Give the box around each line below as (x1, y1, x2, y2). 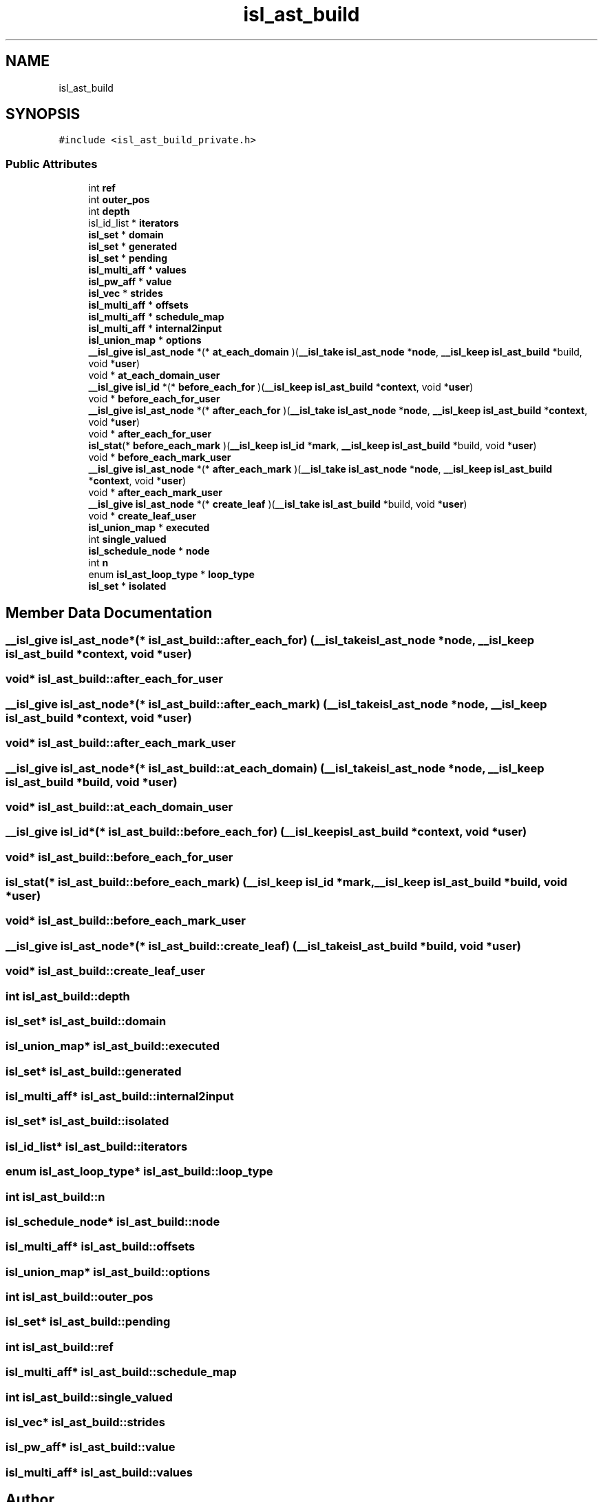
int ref (88, 182, 116, 194)
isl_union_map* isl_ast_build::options (6, 1264, 211, 1279)
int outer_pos (88, 194, 150, 206)
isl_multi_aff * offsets (88, 299, 189, 311)
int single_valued (88, 533, 167, 546)
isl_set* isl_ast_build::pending (6, 1315, 171, 1329)
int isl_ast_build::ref (6, 1339, 114, 1354)
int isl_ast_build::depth (6, 989, 130, 1003)
